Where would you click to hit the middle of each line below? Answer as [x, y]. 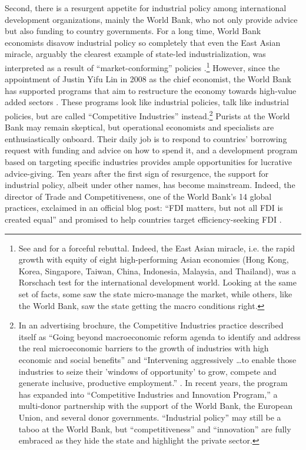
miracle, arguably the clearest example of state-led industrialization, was [135, 54]
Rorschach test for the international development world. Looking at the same [157, 282]
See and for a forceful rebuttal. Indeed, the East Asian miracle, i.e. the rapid [157, 248]
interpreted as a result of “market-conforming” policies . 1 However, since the [142, 66]
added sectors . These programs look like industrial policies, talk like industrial [147, 102]
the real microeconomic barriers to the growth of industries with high [144, 348]
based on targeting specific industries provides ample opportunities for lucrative [149, 162]
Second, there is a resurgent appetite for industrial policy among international [146, 8]
